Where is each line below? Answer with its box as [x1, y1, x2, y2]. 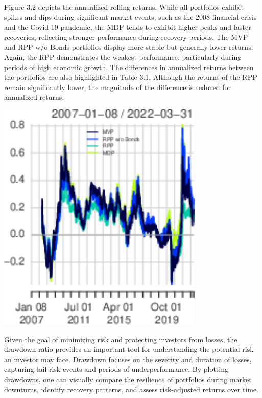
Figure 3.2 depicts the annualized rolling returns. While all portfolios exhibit [4, 2, 244, 12]
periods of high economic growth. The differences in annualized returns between [4, 61, 254, 72]
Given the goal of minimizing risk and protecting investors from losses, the [4, 334, 237, 344]
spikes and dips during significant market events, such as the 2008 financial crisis [4, 11, 257, 22]
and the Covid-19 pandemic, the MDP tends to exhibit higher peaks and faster [4, 21, 251, 32]
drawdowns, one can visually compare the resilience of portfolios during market [4, 373, 252, 384]
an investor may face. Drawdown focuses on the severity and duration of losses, [4, 353, 252, 364]
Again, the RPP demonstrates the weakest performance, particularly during [4, 51, 242, 62]
